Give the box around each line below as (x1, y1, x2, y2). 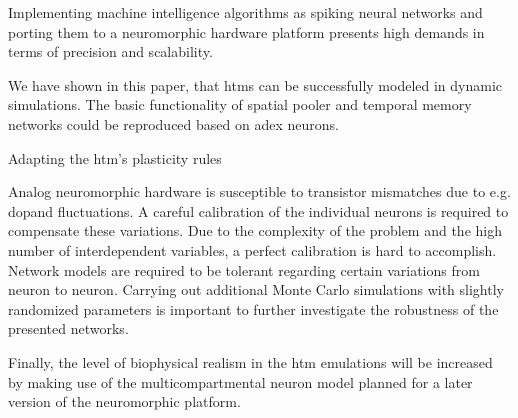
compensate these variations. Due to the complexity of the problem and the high (8, 220, 502, 241)
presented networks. (8, 318, 129, 339)
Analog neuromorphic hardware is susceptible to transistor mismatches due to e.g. (8, 181, 511, 202)
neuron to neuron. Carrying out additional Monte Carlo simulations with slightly (8, 279, 504, 300)
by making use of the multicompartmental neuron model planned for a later (8, 371, 473, 392)
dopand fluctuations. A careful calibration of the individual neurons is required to (8, 200, 509, 221)
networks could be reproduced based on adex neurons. (8, 113, 339, 134)
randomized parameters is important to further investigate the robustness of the (8, 298, 499, 319)
